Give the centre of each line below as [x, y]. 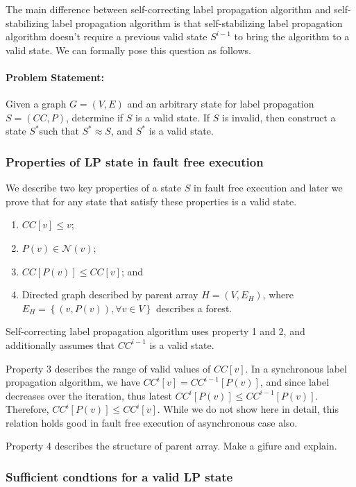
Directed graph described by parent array [110, 294]
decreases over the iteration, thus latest [89, 395]
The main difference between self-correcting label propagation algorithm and [168, 9]
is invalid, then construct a [279, 117]
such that [59, 131]
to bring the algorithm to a [292, 36]
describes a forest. [194, 308]
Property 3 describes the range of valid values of [108, 368]
